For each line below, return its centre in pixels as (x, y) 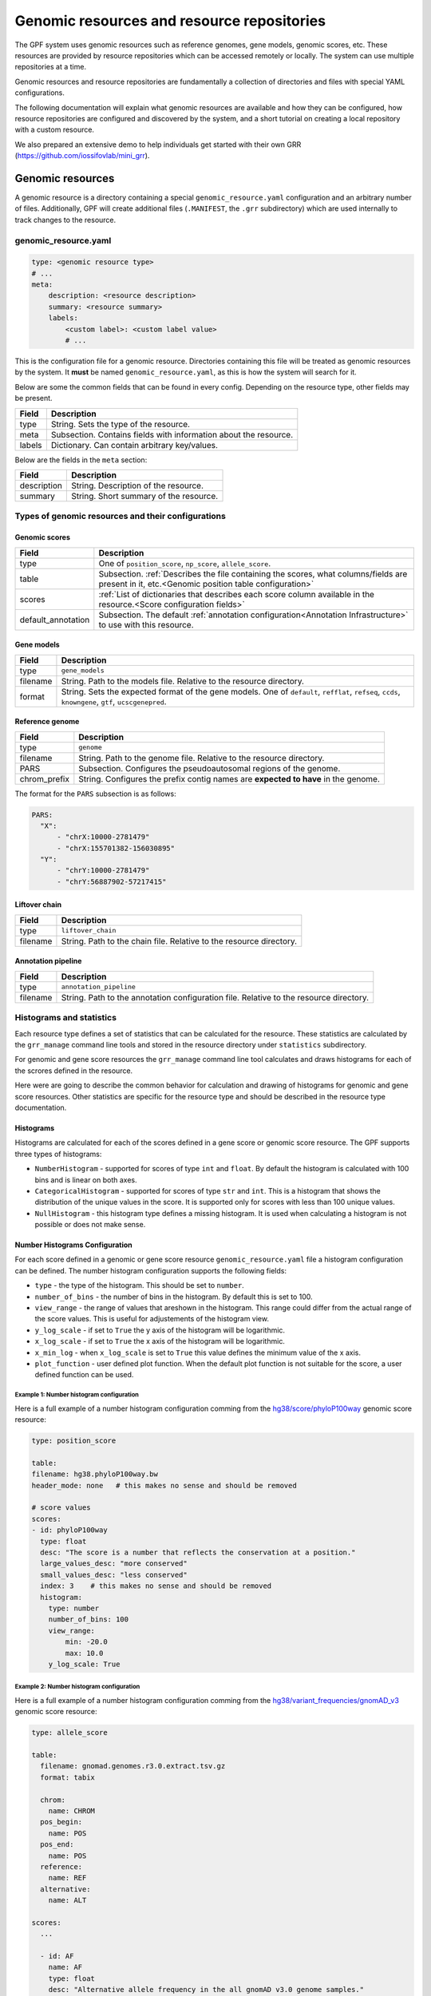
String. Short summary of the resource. (144, 496)
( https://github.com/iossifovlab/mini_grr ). (82, 156)
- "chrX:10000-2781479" (103, 837)
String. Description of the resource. (137, 485)
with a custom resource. (55, 130)
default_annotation (55, 620)
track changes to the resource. (65, 220)
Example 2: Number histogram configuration (77, 1687)
